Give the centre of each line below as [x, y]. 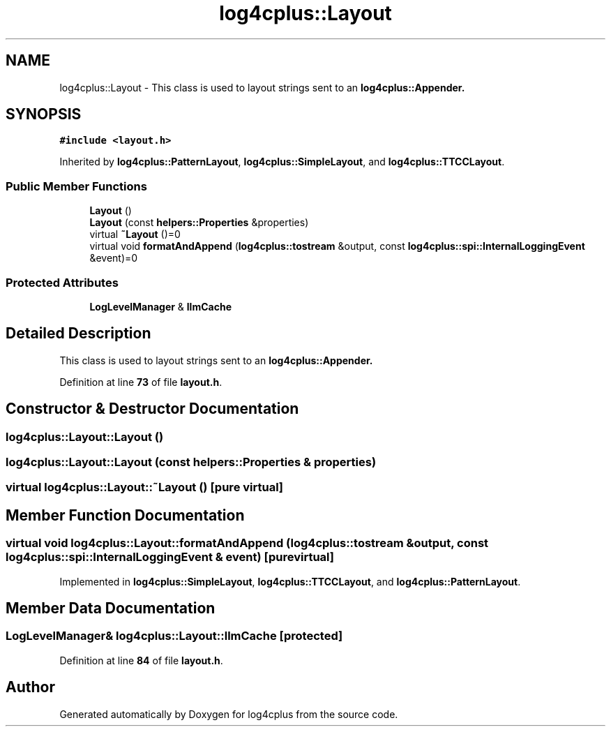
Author [30, 687]
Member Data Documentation [111, 608]
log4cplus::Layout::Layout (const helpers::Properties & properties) [191, 462]
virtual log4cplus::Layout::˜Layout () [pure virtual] [145, 487]
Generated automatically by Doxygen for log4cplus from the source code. [229, 714]
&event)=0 [114, 258]
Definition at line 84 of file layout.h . [141, 660]
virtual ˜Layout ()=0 [135, 234]
